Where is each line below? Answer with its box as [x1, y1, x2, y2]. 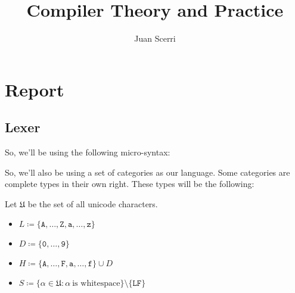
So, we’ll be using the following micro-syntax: [5, 146, 170, 158]
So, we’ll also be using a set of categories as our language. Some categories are [5, 166, 290, 178]
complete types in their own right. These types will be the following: [5, 177, 254, 190]
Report [5, 77, 64, 101]
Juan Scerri [134, 32, 176, 45]
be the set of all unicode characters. [27, 197, 158, 210]
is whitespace [72, 279, 120, 288]
